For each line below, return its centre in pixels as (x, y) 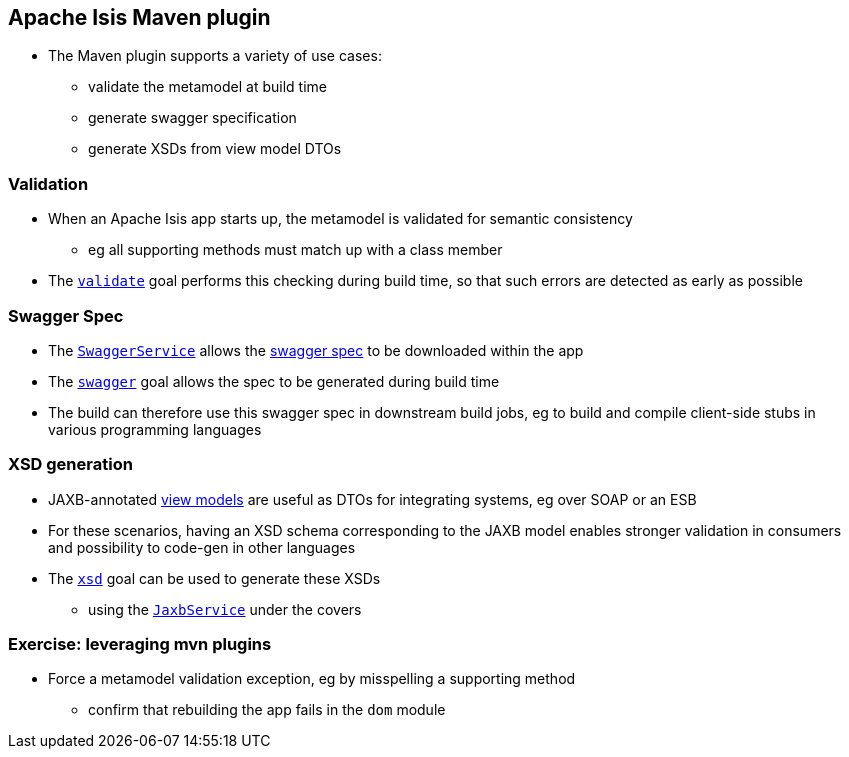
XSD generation (70, 464)
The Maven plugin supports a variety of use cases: (215, 56)
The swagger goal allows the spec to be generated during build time (274, 381)
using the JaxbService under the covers (225, 609)
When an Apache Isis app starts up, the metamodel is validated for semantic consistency (340, 219)
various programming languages (155, 429)
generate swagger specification (192, 118)
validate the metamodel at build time (207, 87)
